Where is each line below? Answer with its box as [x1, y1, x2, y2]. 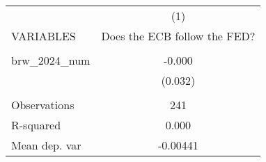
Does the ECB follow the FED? [101, 28, 256, 44]
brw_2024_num [11, 52, 91, 68]
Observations [11, 97, 75, 113]
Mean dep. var [11, 137, 81, 153]
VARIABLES [11, 28, 76, 44]
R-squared [11, 117, 61, 133]
